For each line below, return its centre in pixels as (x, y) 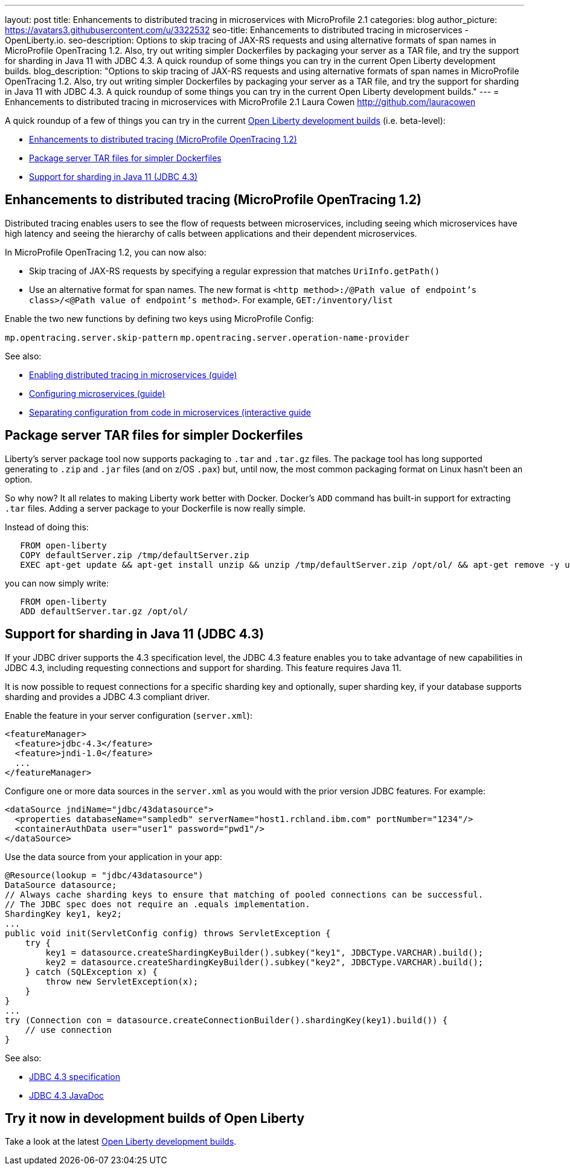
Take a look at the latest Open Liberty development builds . (121, 1142)
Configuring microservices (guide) (97, 393)
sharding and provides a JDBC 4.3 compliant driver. (107, 696)
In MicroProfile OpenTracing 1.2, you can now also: (106, 252)
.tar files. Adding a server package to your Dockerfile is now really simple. (155, 508)
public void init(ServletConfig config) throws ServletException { (168, 933)
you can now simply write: (57, 583)
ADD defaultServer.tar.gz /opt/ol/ (104, 611)
